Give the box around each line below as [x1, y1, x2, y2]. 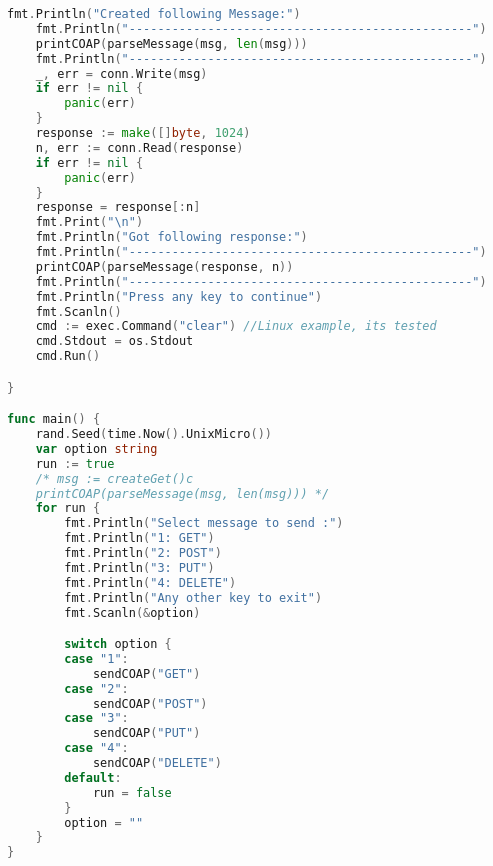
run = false [92, 785, 172, 800]
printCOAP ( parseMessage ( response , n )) [35, 259, 294, 274]
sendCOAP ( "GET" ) [92, 666, 201, 681]
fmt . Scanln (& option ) [64, 605, 201, 620]
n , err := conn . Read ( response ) [35, 140, 244, 155]
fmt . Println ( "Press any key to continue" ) [35, 289, 323, 304]
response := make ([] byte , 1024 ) [35, 126, 251, 140]
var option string [35, 441, 158, 456]
